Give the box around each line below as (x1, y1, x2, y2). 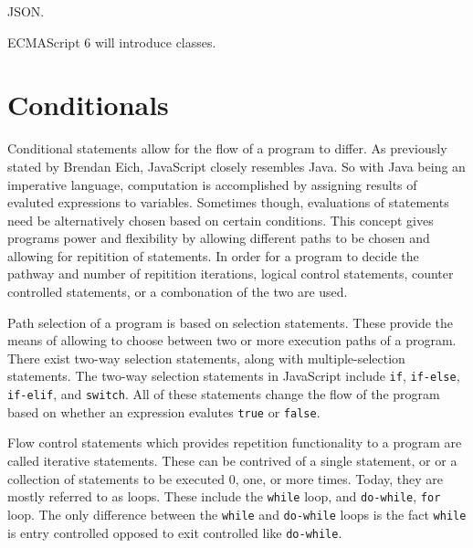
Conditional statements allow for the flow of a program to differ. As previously (7, 139, 447, 158)
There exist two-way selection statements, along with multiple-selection (7, 348, 405, 367)
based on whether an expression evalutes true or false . (7, 402, 321, 421)
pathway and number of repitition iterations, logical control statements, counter (7, 264, 454, 283)
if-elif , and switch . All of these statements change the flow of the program (7, 385, 440, 404)
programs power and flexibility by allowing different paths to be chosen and (7, 228, 430, 248)
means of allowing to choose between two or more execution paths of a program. (7, 331, 457, 350)
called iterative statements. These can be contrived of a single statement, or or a (7, 451, 457, 469)
